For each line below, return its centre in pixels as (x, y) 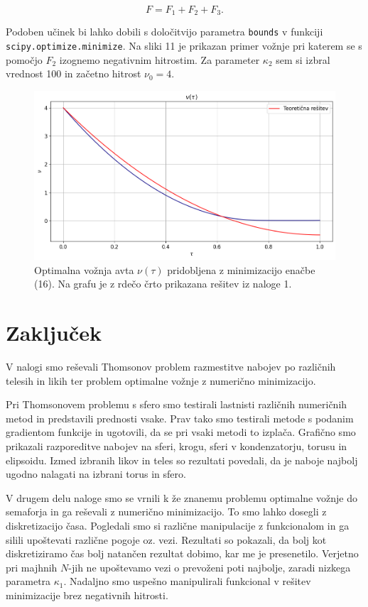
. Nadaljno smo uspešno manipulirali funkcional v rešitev (187, 581)
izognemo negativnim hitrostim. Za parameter (159, 59)
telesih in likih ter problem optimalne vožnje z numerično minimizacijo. (161, 380)
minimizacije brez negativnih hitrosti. (87, 595)
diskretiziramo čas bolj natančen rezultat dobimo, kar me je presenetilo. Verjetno (182, 553)
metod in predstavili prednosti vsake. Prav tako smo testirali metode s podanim (180, 418)
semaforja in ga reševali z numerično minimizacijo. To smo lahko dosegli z (166, 512)
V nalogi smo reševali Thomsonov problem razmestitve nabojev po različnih (171, 367)
